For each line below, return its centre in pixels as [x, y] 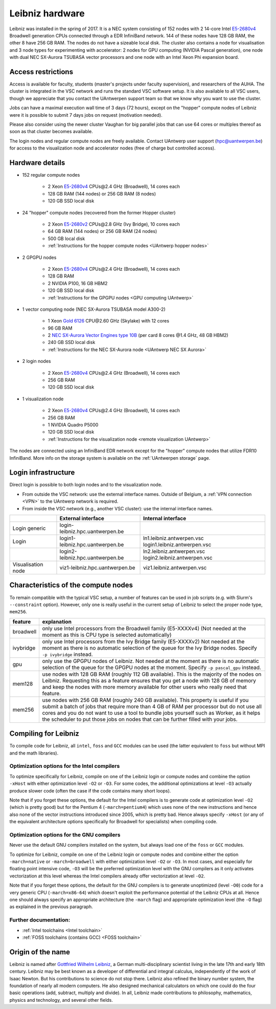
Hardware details [37, 163]
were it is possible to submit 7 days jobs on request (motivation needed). [86, 115]
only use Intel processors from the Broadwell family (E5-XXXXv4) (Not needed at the [144, 628]
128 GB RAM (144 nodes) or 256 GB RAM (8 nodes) [102, 194]
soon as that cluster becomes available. [51, 132]
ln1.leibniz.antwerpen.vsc [174, 539]
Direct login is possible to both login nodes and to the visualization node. [86, 485]
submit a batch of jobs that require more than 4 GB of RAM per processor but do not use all [152, 706]
